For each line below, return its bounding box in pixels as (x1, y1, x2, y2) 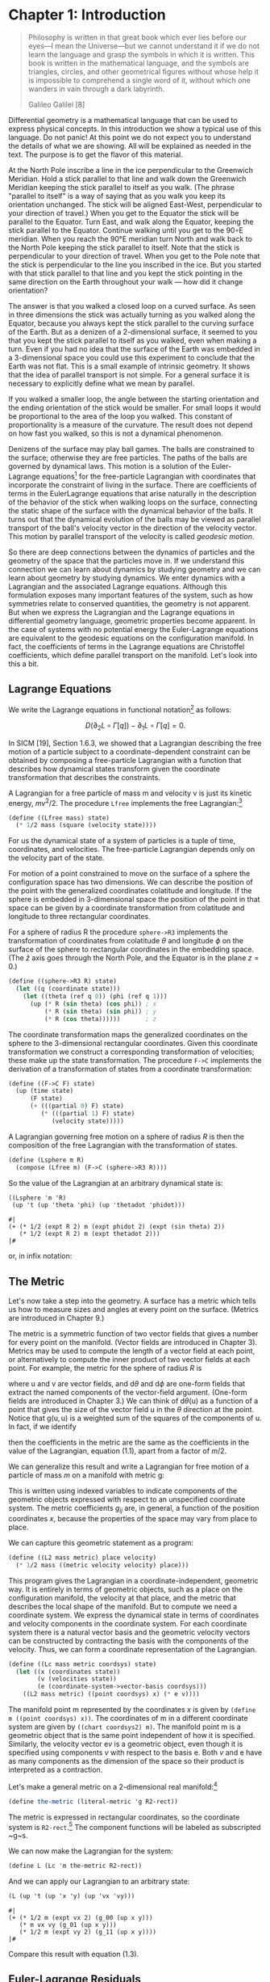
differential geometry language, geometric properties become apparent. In (8, 616, 255, 626)
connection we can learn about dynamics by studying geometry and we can (8, 564, 261, 574)
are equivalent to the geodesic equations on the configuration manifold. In (8, 633, 254, 643)
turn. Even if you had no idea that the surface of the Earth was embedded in (8, 344, 260, 353)
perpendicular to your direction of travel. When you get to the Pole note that (8, 251, 260, 260)
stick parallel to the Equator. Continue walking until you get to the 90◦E (8, 225, 243, 235)
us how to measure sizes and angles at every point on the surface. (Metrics (8, 1305, 260, 1314)
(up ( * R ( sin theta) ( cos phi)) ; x (29, 1000, 157, 1008)
